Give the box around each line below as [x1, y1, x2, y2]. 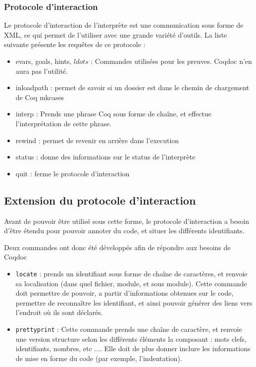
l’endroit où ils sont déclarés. [15, 307, 103, 317]
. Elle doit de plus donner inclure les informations [100, 343, 251, 354]
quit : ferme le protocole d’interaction [15, 168, 130, 178]
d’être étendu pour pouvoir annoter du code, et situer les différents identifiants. [4, 225, 245, 236]
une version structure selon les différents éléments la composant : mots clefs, [15, 333, 247, 344]
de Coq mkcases [15, 92, 64, 102]
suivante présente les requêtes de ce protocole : [4, 39, 146, 50]
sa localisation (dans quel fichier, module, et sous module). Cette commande [15, 278, 247, 288]
